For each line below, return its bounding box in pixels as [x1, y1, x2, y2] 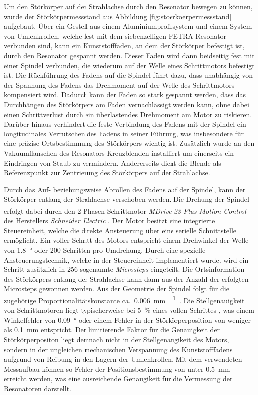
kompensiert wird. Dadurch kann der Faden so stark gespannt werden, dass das [4, 89, 246, 100]
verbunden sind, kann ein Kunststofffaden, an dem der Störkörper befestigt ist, [4, 40, 245, 51]
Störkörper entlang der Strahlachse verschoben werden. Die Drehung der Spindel [4, 194, 249, 204]
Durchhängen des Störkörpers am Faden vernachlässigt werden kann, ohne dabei [4, 99, 249, 109]
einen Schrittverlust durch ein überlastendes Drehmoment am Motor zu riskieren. [4, 109, 252, 119]
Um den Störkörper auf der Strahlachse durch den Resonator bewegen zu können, [4, 1, 253, 11]
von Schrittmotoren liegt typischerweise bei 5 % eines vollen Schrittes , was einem [4, 305, 254, 315]
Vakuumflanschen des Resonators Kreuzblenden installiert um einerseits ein [4, 147, 234, 158]
